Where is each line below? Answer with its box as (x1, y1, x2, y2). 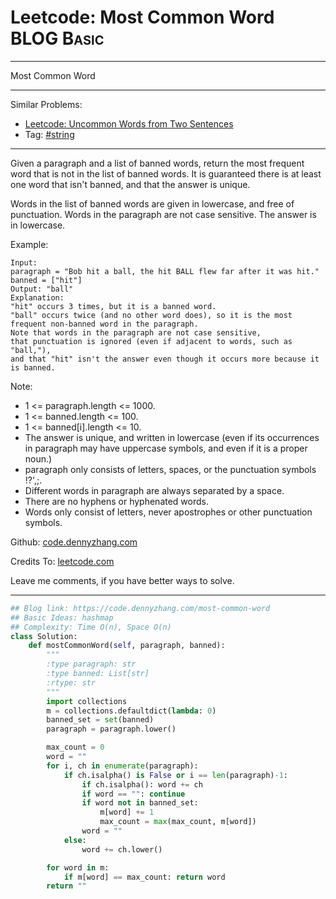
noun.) (24, 452, 53, 465)
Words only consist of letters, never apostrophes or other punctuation (24, 506, 313, 518)
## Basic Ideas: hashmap (10, 612, 114, 623)
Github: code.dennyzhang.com (10, 536, 138, 548)
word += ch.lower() (81, 844, 163, 855)
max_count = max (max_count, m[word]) (99, 817, 257, 827)
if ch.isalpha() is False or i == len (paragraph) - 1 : (63, 770, 288, 780)
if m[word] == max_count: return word (63, 872, 226, 882)
